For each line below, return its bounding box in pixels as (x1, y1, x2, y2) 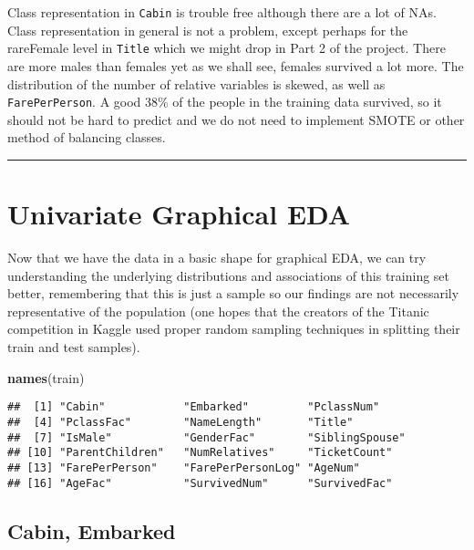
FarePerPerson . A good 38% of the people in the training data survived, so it (7, 92, 442, 111)
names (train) (7, 368, 85, 387)
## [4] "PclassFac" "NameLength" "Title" (7, 415, 354, 429)
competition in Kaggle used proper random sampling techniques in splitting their (7, 319, 460, 338)
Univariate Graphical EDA (7, 195, 351, 233)
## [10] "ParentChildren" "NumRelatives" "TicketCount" (7, 446, 393, 460)
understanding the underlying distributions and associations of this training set (7, 265, 450, 285)
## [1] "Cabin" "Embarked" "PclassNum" (7, 400, 380, 414)
